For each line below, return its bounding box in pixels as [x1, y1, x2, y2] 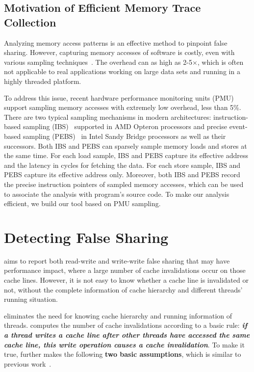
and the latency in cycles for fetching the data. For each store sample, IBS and [4, 159, 241, 170]
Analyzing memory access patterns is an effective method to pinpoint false [4, 37, 228, 48]
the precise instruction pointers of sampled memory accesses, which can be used [4, 179, 244, 189]
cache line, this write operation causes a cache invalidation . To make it [4, 339, 245, 349]
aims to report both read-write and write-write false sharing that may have [4, 255, 230, 266]
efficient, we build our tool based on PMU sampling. [4, 198, 161, 209]
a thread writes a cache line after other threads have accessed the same [4, 329, 250, 340]
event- [229, 121, 248, 132]
